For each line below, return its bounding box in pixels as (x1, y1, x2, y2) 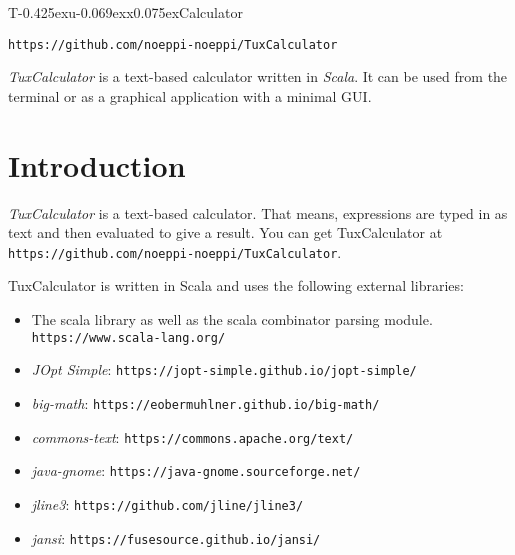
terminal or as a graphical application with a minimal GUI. (8, 85, 372, 106)
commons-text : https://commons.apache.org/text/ (31, 426, 354, 447)
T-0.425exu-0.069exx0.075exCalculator (8, 2, 243, 22)
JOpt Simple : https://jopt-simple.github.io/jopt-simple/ (31, 359, 417, 380)
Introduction (8, 144, 186, 185)
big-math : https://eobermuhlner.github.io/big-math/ (31, 392, 380, 413)
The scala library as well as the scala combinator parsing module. (31, 309, 433, 329)
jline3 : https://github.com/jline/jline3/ (31, 493, 304, 514)
